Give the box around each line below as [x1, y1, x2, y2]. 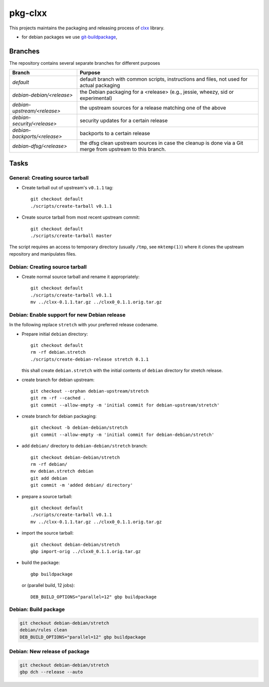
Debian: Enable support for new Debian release [9, 311, 126, 318]
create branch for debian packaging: [21, 413, 97, 419]
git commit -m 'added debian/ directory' [30, 482, 133, 488]
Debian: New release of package [9, 648, 90, 655]
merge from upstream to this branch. [80, 146, 166, 153]
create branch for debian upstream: [21, 377, 95, 383]
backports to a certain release [80, 130, 150, 137]
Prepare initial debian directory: [21, 331, 88, 337]
